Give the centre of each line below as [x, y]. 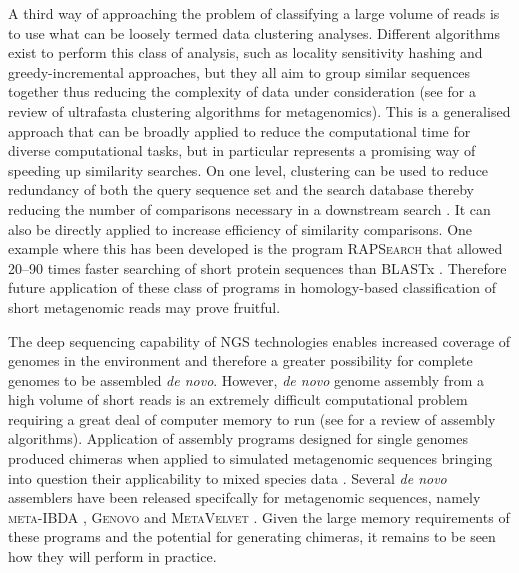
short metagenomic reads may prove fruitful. [144, 306]
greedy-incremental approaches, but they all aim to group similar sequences [239, 71]
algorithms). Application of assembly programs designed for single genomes [238, 438]
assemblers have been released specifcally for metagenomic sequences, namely [244, 497]
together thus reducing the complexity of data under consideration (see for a [242, 91]
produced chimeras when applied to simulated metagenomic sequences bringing [250, 458]
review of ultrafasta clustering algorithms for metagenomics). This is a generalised [259, 110]
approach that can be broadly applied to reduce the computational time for [239, 130]
